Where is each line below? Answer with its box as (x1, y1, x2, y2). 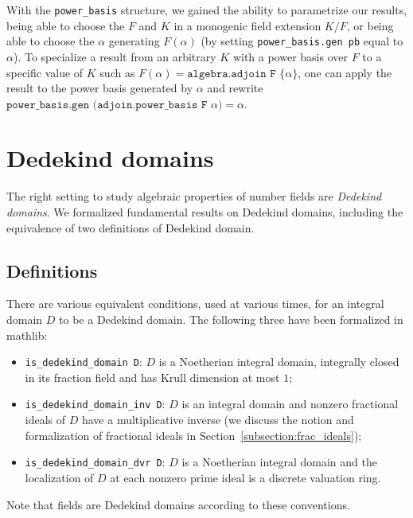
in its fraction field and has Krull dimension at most (25, 368, 280, 385)
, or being (346, 17, 394, 33)
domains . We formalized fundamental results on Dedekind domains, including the (6, 204, 403, 220)
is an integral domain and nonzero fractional (181, 395, 399, 412)
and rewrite (207, 80, 263, 96)
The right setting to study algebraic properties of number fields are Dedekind (6, 188, 382, 204)
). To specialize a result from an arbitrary (13, 48, 216, 64)
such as (99, 64, 135, 80)
